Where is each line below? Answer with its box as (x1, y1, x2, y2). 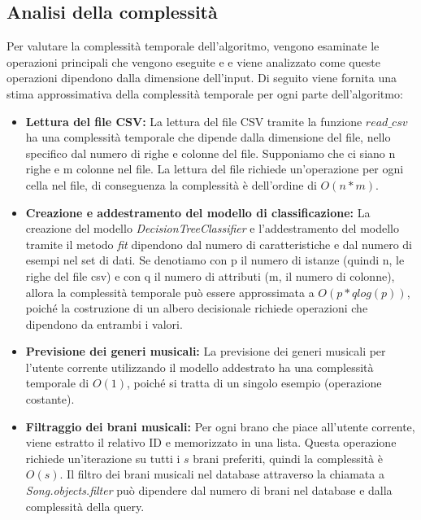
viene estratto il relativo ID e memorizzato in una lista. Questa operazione (25, 434, 397, 451)
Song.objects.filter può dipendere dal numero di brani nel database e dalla (25, 482, 393, 499)
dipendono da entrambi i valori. (25, 315, 183, 332)
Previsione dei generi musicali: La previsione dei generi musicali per (25, 343, 386, 360)
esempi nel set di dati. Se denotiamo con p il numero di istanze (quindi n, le (25, 251, 405, 269)
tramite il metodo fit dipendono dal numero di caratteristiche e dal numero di (25, 235, 413, 252)
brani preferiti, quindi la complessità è (193, 449, 383, 466)
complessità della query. (25, 497, 145, 514)
